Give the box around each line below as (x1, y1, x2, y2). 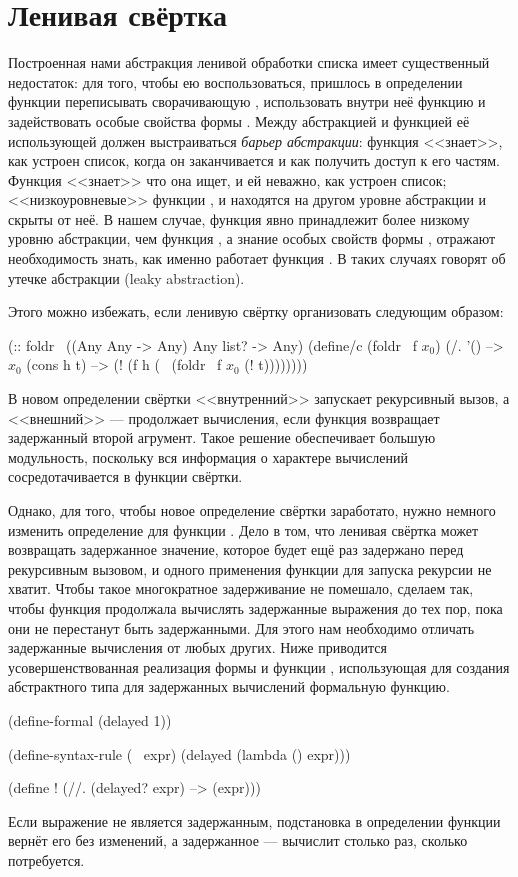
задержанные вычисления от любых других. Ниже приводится (8, 637, 387, 658)
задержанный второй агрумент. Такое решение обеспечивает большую (8, 427, 436, 448)
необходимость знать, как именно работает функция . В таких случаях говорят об (8, 248, 506, 269)
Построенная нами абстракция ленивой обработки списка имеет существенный (8, 52, 490, 73)
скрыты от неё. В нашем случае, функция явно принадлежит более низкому (8, 208, 470, 229)
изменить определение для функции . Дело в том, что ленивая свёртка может (8, 519, 479, 540)
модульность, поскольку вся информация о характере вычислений (8, 446, 408, 467)
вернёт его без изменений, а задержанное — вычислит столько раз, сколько (8, 830, 468, 851)
